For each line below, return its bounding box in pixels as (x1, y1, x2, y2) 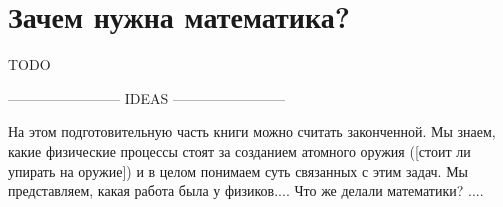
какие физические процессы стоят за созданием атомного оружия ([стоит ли (8, 140, 471, 161)
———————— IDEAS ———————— (8, 87, 285, 108)
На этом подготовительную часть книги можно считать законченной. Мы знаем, (8, 121, 496, 142)
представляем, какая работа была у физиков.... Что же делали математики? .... (8, 180, 484, 201)
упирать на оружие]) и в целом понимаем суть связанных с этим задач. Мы (8, 160, 468, 181)
